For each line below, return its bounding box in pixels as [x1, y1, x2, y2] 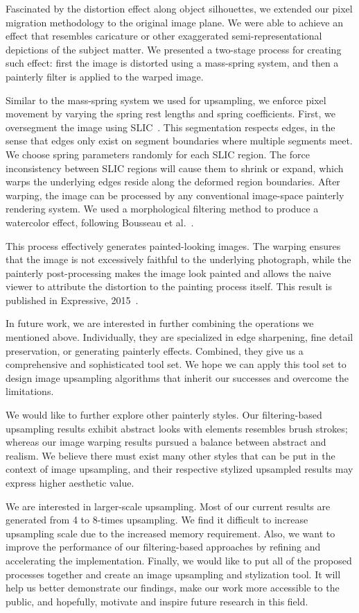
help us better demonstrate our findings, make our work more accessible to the [6, 580, 340, 595]
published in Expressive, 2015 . [6, 292, 139, 307]
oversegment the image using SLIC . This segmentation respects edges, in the [6, 119, 335, 134]
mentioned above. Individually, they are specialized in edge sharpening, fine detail [6, 330, 353, 344]
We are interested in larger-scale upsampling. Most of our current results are [6, 498, 331, 513]
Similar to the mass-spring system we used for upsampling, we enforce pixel [6, 92, 326, 107]
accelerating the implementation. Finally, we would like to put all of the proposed [6, 553, 352, 567]
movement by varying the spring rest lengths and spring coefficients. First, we [6, 106, 336, 121]
